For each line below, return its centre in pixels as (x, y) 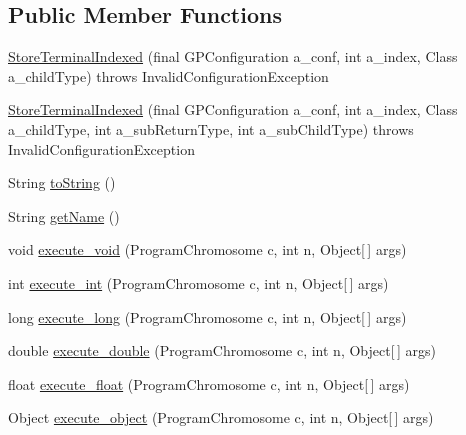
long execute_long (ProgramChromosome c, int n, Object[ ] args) (207, 316)
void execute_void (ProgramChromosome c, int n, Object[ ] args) (207, 249)
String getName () (64, 215)
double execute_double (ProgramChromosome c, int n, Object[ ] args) (222, 350)
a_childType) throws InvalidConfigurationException (168, 75)
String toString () (62, 182)
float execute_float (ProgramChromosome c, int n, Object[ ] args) (209, 383)
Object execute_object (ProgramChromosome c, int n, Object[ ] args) (221, 417)
